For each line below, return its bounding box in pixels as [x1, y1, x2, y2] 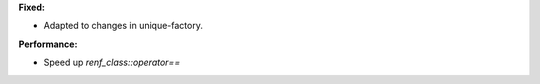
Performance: [18, 38, 78, 50]
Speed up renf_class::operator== [43, 56, 181, 69]
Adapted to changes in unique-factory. [43, 20, 204, 32]
